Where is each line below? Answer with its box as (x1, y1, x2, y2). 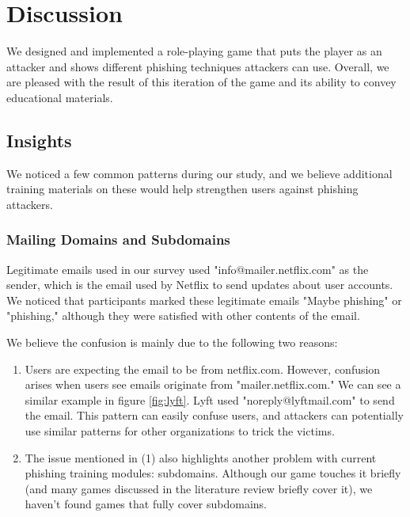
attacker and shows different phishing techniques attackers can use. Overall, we (6, 58, 389, 74)
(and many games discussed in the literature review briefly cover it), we (25, 480, 373, 496)
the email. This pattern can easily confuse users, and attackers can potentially (25, 407, 404, 424)
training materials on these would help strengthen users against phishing (6, 181, 359, 197)
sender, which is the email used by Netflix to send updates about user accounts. (6, 276, 393, 293)
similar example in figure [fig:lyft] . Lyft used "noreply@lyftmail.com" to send (25, 391, 395, 408)
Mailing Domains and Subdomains (6, 230, 230, 249)
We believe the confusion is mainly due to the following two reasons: (6, 334, 338, 351)
